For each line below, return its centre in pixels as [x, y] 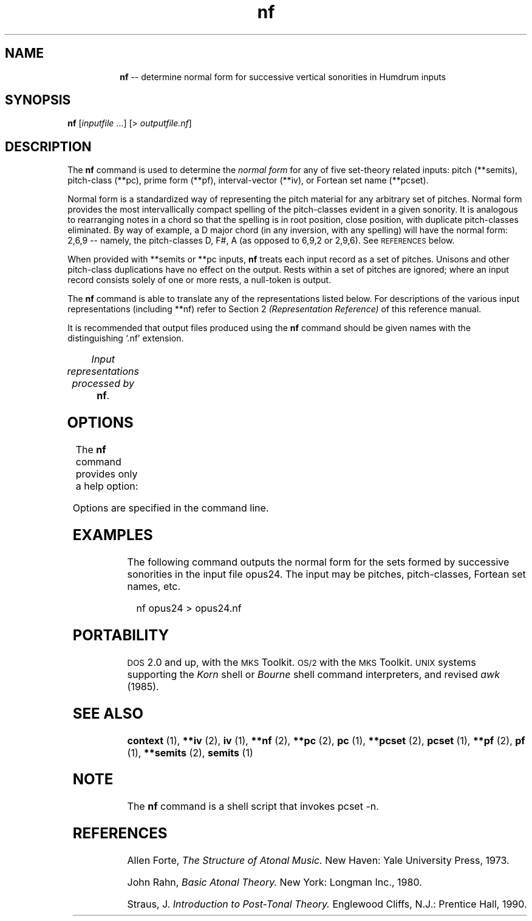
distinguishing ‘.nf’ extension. [126, 338]
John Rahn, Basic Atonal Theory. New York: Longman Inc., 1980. [275, 882]
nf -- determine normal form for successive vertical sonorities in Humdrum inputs [283, 77]
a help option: [107, 486]
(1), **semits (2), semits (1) [190, 752]
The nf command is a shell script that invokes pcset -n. [253, 806]
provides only [107, 474]
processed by [103, 384]
